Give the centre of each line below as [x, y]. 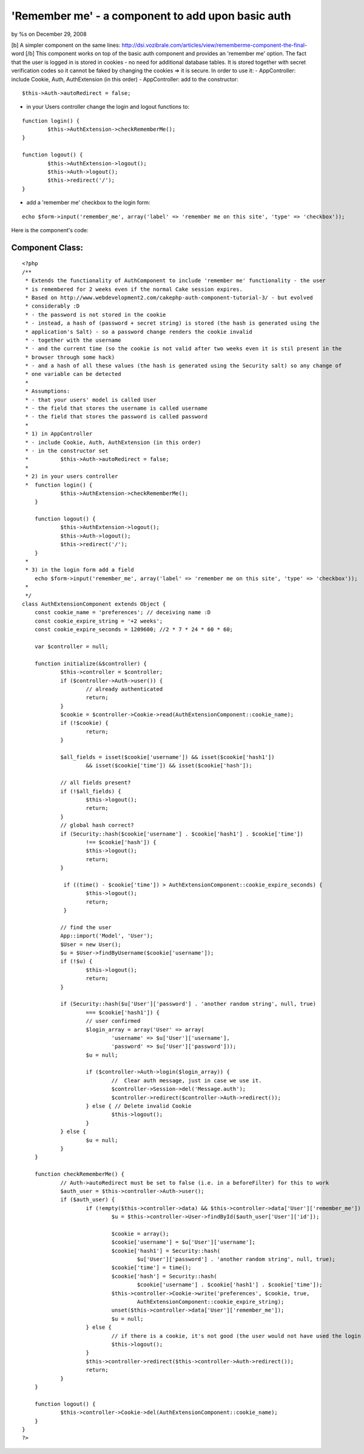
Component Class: [47, 247]
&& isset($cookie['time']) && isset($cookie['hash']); [169, 766]
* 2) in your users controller [72, 476]
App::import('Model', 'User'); [107, 936]
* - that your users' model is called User [91, 400]
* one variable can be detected [73, 374]
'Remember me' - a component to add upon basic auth [151, 16]
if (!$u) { [76, 961]
